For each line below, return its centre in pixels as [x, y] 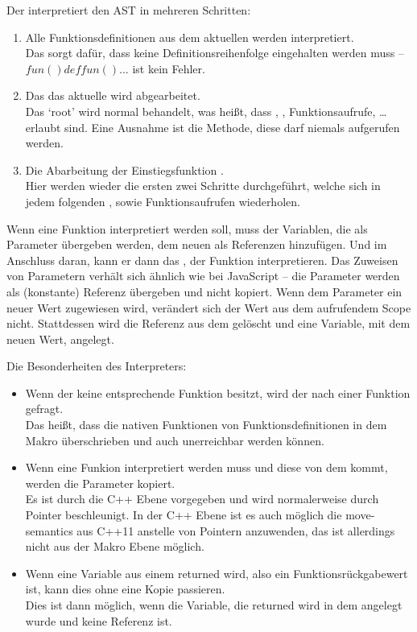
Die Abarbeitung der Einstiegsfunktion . [124, 169]
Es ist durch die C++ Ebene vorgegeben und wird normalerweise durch [202, 499]
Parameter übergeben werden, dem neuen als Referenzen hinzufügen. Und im [197, 244]
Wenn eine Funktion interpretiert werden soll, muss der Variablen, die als [187, 228]
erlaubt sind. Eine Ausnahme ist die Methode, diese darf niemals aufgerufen [213, 127]
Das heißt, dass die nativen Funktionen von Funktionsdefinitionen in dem [206, 425]
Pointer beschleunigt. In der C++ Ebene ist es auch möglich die [184, 515]
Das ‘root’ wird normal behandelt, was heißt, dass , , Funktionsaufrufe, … [206, 111]
